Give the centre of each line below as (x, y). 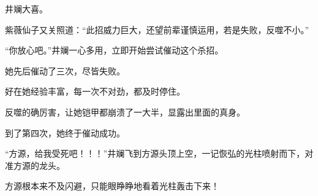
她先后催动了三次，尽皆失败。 (65, 70)
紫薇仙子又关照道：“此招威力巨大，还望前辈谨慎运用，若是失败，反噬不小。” (157, 29)
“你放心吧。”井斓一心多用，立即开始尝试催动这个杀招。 (114, 50)
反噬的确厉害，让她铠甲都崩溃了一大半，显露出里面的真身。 (125, 112)
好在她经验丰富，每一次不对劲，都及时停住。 (95, 91)
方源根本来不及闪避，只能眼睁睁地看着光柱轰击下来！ (112, 186)
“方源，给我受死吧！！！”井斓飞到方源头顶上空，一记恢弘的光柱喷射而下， (155, 153)
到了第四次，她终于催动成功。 (65, 132)
